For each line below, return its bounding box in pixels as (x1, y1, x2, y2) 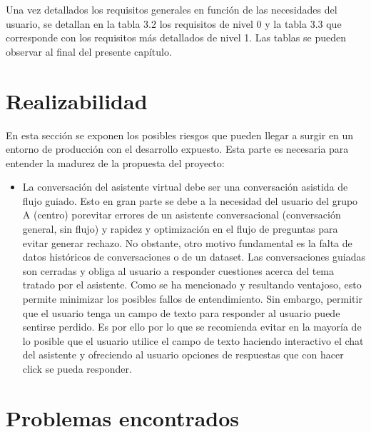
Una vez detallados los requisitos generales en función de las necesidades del (6, 2, 337, 16)
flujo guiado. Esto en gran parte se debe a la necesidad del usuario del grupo (22, 193, 358, 208)
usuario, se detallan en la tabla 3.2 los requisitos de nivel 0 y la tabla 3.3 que (6, 16, 342, 31)
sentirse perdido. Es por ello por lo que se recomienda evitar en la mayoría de (22, 319, 362, 334)
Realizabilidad (6, 86, 148, 115)
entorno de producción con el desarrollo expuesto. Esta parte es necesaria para (6, 141, 349, 156)
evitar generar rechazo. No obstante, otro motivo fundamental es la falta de (22, 235, 352, 250)
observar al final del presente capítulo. (6, 44, 172, 59)
